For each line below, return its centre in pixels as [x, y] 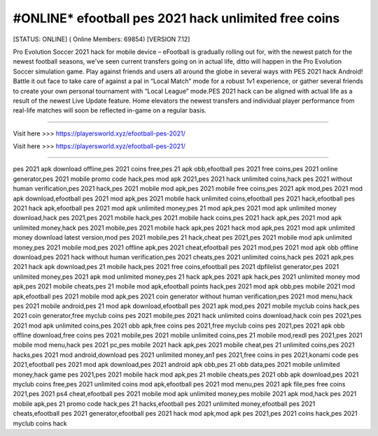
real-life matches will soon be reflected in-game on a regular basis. [110, 110]
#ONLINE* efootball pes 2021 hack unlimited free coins [176, 18]
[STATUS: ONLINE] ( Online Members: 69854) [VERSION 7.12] [101, 39]
